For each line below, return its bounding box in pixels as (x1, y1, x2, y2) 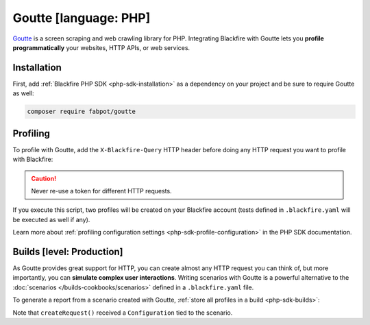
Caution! (31, 174, 57, 182)
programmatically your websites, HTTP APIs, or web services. (12, 43, 190, 51)
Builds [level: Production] (12, 245, 123, 257)
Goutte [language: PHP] (12, 10, 151, 25)
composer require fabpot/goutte (27, 108, 136, 116)
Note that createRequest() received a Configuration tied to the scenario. (12, 309, 233, 317)
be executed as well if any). (12, 215, 90, 224)
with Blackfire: (12, 155, 53, 164)
